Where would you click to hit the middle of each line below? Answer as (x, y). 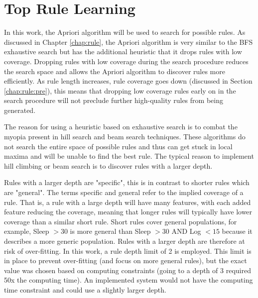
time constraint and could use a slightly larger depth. (85, 289)
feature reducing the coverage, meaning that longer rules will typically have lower (128, 212)
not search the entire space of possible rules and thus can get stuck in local (118, 146)
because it (237, 231)
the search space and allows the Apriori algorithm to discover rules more (115, 71)
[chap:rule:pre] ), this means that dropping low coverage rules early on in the (120, 90)
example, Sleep (27, 231)
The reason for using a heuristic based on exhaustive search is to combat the (121, 127)
